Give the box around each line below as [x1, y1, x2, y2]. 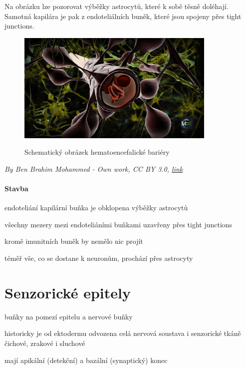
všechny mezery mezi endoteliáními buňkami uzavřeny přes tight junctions [4, 219, 233, 229]
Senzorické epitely [4, 282, 131, 302]
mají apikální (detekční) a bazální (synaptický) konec [4, 354, 168, 365]
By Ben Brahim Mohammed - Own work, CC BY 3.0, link [4, 163, 183, 174]
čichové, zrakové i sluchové [4, 337, 85, 348]
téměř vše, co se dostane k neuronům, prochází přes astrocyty [4, 253, 193, 263]
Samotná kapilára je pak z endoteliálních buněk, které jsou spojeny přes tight [4, 11, 242, 21]
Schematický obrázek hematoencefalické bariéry [24, 147, 170, 157]
